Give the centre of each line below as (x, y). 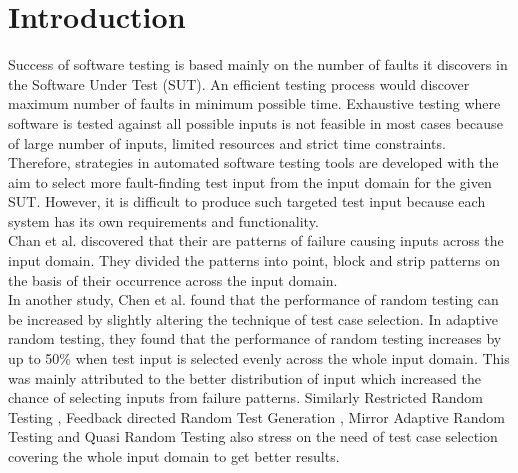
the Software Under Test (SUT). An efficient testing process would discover (239, 83)
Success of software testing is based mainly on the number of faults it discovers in (258, 64)
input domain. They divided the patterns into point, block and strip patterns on (254, 260)
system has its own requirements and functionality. (163, 220)
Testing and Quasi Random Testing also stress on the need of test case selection (253, 436)
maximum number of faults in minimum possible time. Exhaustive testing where (254, 103)
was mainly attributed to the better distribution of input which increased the (244, 377)
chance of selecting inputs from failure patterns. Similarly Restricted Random (245, 397)
